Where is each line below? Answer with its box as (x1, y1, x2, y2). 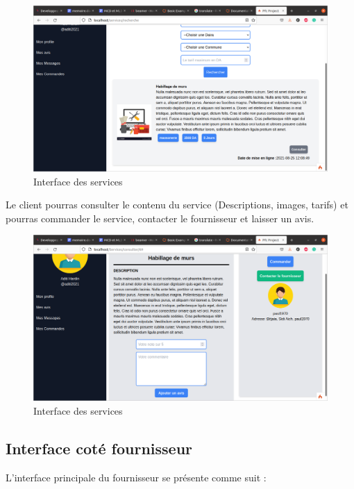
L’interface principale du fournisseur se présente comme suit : (6, 470, 267, 484)
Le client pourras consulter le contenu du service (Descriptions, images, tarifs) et (6, 197, 348, 212)
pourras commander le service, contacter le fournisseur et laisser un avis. (6, 210, 314, 225)
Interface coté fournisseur (6, 437, 193, 458)
